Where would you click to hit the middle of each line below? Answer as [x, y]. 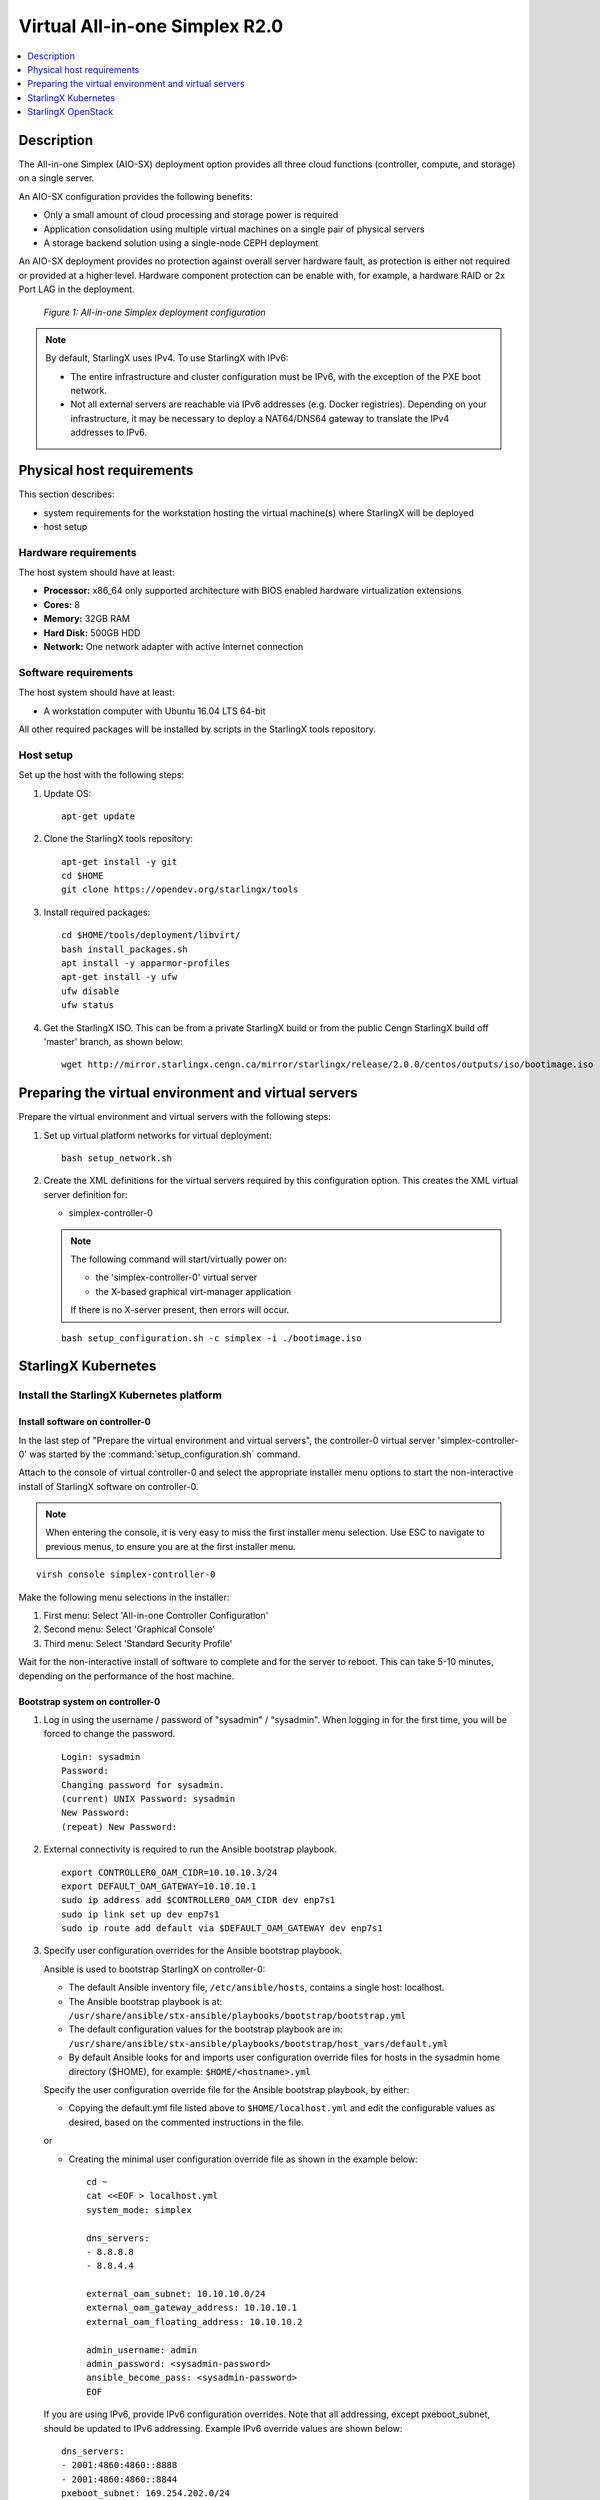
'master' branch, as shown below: [113, 1041]
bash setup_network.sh [117, 1158]
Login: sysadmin [101, 1756]
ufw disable [90, 991]
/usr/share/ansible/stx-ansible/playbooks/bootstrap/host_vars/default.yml [258, 2043]
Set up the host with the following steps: [101, 775]
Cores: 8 [61, 604]
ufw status [88, 1005]
